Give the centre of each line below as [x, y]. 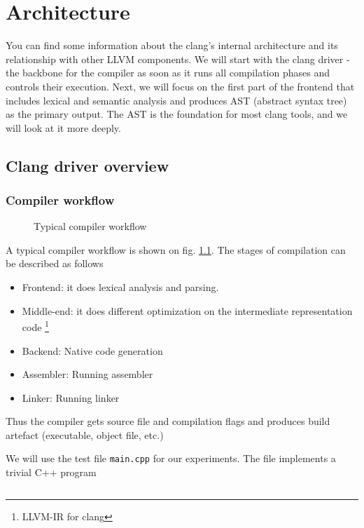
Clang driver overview [87, 165]
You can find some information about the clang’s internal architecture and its [172, 45]
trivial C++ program [51, 472]
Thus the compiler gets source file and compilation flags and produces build [168, 421]
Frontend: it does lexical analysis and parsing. [120, 287]
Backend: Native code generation [92, 350]
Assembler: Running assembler [87, 374]
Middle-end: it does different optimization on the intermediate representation [187, 310]
